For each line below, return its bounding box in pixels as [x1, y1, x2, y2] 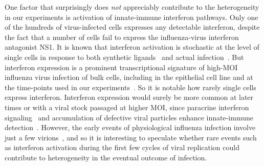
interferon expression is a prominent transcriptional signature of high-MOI [5, 61, 238, 72]
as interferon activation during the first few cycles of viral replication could [5, 142, 239, 153]
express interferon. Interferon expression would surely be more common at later [5, 92, 254, 102]
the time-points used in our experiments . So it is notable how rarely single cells [5, 81, 256, 92]
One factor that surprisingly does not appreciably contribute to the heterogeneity [5, 2, 259, 12]
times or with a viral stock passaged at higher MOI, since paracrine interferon [5, 101, 249, 112]
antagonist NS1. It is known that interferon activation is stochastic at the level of [5, 42, 259, 52]
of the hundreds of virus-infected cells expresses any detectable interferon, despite [5, 22, 260, 32]
